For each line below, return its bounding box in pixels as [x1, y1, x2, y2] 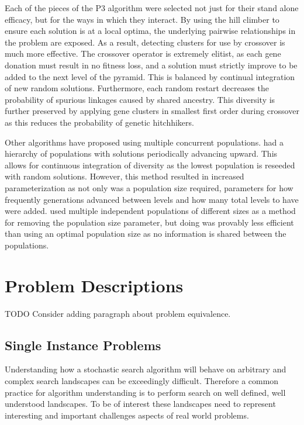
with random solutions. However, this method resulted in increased [5, 170, 244, 182]
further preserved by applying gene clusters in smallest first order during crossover [5, 105, 299, 117]
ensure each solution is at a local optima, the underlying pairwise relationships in [5, 25, 296, 37]
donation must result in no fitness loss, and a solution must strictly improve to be [5, 58, 298, 71]
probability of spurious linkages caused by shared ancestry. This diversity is [5, 93, 275, 105]
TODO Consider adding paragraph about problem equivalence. [5, 307, 231, 319]
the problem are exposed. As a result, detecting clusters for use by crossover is [5, 36, 285, 48]
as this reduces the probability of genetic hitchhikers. [5, 116, 194, 128]
